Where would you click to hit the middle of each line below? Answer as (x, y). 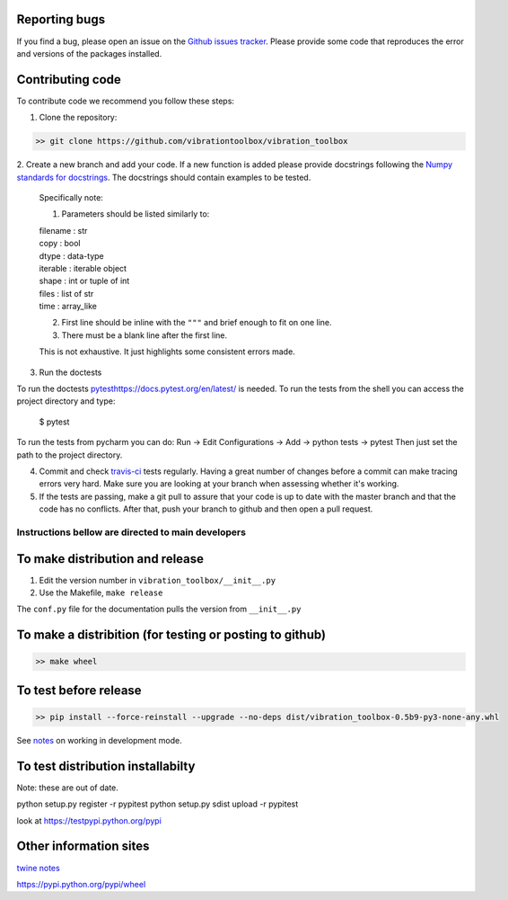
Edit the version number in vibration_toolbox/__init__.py (158, 580)
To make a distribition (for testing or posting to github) (171, 635)
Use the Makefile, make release (101, 593)
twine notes (38, 868)
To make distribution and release (110, 559)
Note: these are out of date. (67, 788)
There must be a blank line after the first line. (145, 335)
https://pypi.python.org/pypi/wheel (81, 884)
